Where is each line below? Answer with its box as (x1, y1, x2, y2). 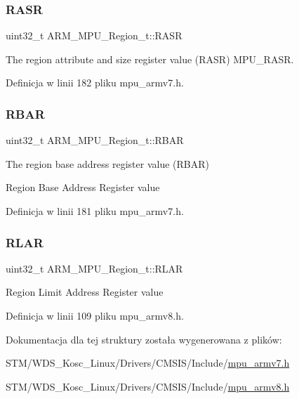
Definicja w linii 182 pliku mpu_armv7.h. (6, 75, 184, 90)
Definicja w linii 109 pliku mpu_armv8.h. (6, 308, 184, 322)
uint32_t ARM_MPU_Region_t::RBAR (6, 133, 184, 148)
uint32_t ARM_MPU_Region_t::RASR (6, 28, 182, 43)
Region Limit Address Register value (6, 284, 164, 299)
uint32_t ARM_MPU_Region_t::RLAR (6, 261, 183, 275)
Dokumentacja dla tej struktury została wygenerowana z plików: (6, 332, 282, 346)
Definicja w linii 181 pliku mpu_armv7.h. (6, 204, 184, 218)
